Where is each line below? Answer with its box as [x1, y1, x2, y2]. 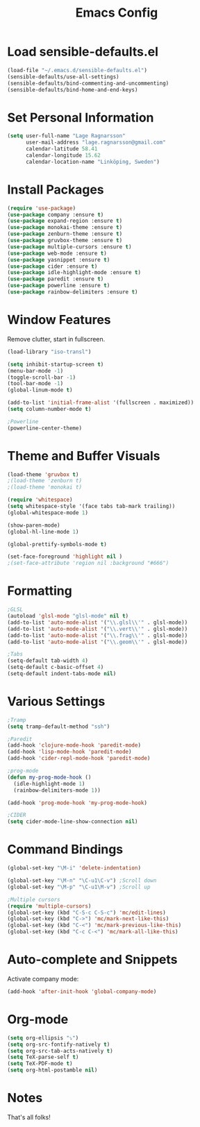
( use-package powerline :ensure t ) [7, 282, 110, 289]
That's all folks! [7, 1112, 51, 1121]
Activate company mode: [7, 974, 79, 983]
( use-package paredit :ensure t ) [7, 276, 104, 282]
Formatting [7, 583, 73, 599]
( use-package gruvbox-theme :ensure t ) [7, 237, 123, 244]
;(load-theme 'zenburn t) [7, 477, 82, 484]
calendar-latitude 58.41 [25, 146, 98, 153]
